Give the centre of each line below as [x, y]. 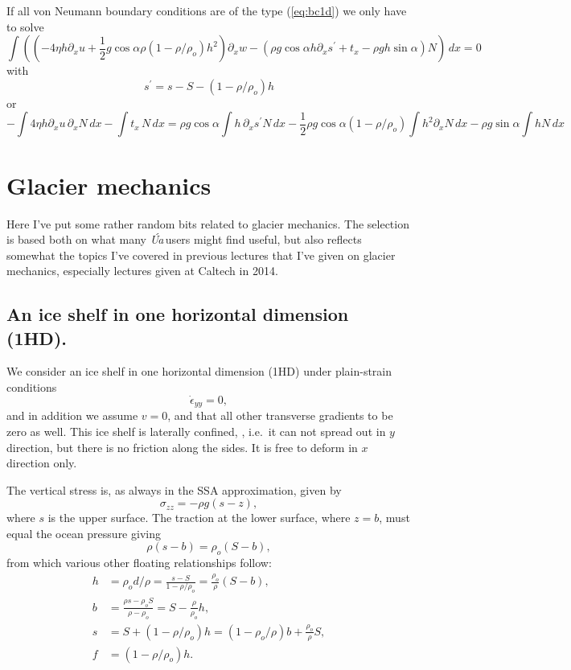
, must [394, 518]
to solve [25, 26]
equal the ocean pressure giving [84, 533]
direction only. [42, 463]
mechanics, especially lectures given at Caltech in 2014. [142, 271]
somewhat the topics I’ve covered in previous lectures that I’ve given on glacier [201, 255]
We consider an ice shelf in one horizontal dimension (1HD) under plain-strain [199, 371]
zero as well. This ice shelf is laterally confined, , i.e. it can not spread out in [196, 431]
